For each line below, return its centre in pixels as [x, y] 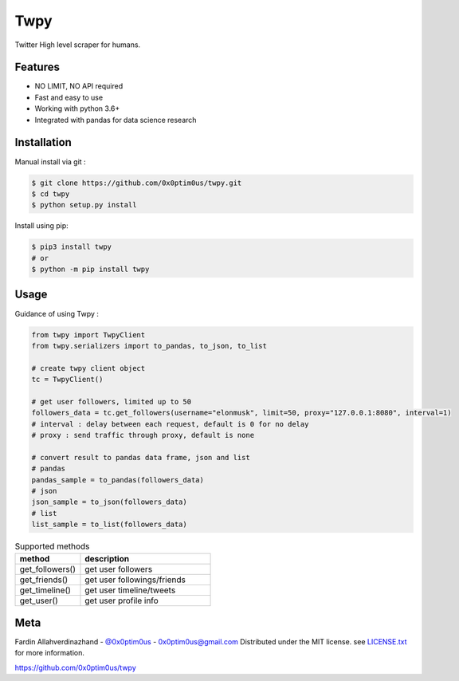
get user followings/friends [135, 580]
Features [37, 67]
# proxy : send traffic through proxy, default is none [143, 435]
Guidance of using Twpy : [57, 313]
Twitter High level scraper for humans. [78, 45]
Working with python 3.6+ [77, 108]
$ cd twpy [51, 194]
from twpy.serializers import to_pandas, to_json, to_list [149, 346]
